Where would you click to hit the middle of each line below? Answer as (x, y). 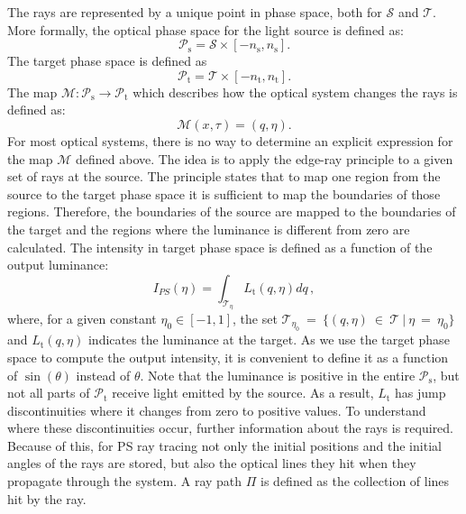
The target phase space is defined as (107, 61)
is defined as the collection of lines (355, 481)
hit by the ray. (47, 498)
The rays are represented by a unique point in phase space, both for (195, 12)
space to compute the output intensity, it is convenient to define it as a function (228, 357)
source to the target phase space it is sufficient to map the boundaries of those (224, 193)
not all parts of (49, 393)
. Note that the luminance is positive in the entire (278, 375)
